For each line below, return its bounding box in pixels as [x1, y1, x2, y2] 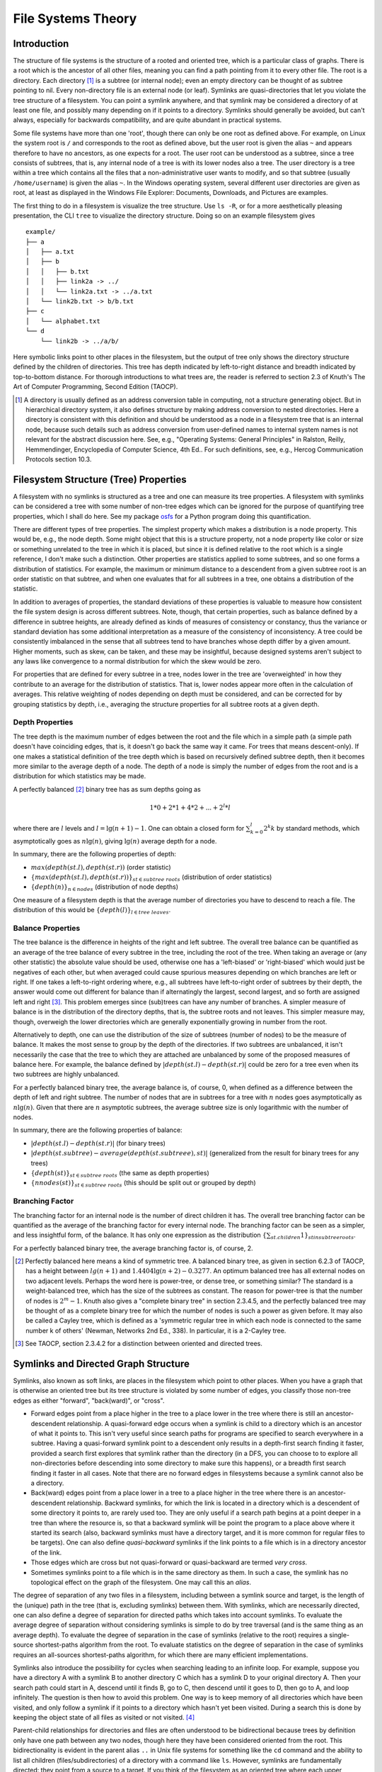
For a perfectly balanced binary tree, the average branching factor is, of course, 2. [13, 1244, 253, 1252]
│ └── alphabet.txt [25, 317, 100, 325]
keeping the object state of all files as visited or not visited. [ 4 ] [13, 1712, 195, 1722]
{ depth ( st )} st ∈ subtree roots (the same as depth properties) [30, 1168, 210, 1179]
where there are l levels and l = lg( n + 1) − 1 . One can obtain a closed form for [13, 824, 245, 833]
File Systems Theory [13, 11, 137, 26]
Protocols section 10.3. [25, 454, 92, 464]
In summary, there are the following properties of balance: [13, 1126, 183, 1134]
